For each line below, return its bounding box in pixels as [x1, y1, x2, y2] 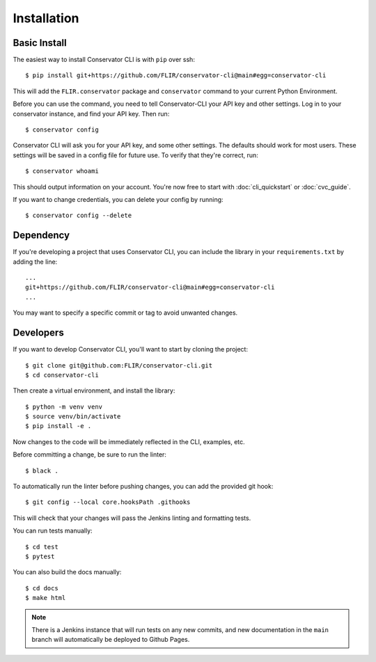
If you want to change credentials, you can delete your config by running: [13, 195, 224, 203]
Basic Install [13, 37, 67, 49]
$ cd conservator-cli [25, 371, 99, 379]
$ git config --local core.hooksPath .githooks [25, 498, 191, 506]
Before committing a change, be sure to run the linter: [13, 450, 167, 459]
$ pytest [25, 552, 55, 560]
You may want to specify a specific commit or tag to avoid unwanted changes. [13, 308, 238, 317]
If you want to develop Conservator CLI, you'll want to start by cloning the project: [13, 345, 249, 354]
